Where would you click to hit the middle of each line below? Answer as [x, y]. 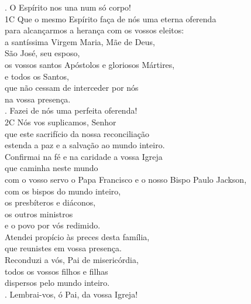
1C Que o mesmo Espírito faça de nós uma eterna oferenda [111, 18]
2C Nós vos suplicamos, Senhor [61, 122]
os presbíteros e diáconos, [50, 202]
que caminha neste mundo [51, 168]
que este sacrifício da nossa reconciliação [77, 133]
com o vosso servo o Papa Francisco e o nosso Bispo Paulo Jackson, [126, 179]
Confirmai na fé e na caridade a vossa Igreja [84, 156]
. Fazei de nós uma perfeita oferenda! [71, 110]
